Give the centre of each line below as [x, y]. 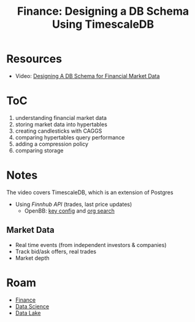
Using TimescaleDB [103, 24]
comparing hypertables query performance [70, 137]
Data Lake [28, 313]
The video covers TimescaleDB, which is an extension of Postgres [90, 192]
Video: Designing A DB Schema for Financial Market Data [87, 76]
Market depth [32, 258]
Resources [34, 59]
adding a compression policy [52, 144]
